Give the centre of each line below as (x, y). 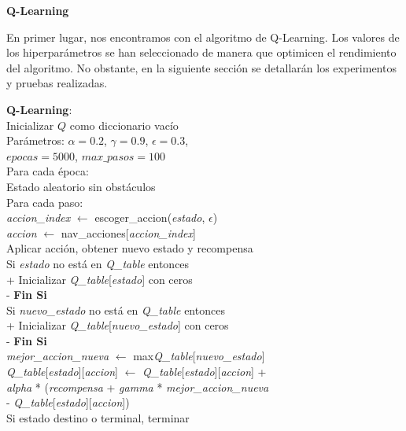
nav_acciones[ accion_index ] (128, 232)
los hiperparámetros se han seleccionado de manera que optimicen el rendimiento (201, 52)
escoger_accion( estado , (150, 217)
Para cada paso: (45, 202)
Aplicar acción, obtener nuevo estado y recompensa (130, 248)
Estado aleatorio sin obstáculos (81, 186)
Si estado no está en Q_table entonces (98, 263)
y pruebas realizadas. (57, 83)
